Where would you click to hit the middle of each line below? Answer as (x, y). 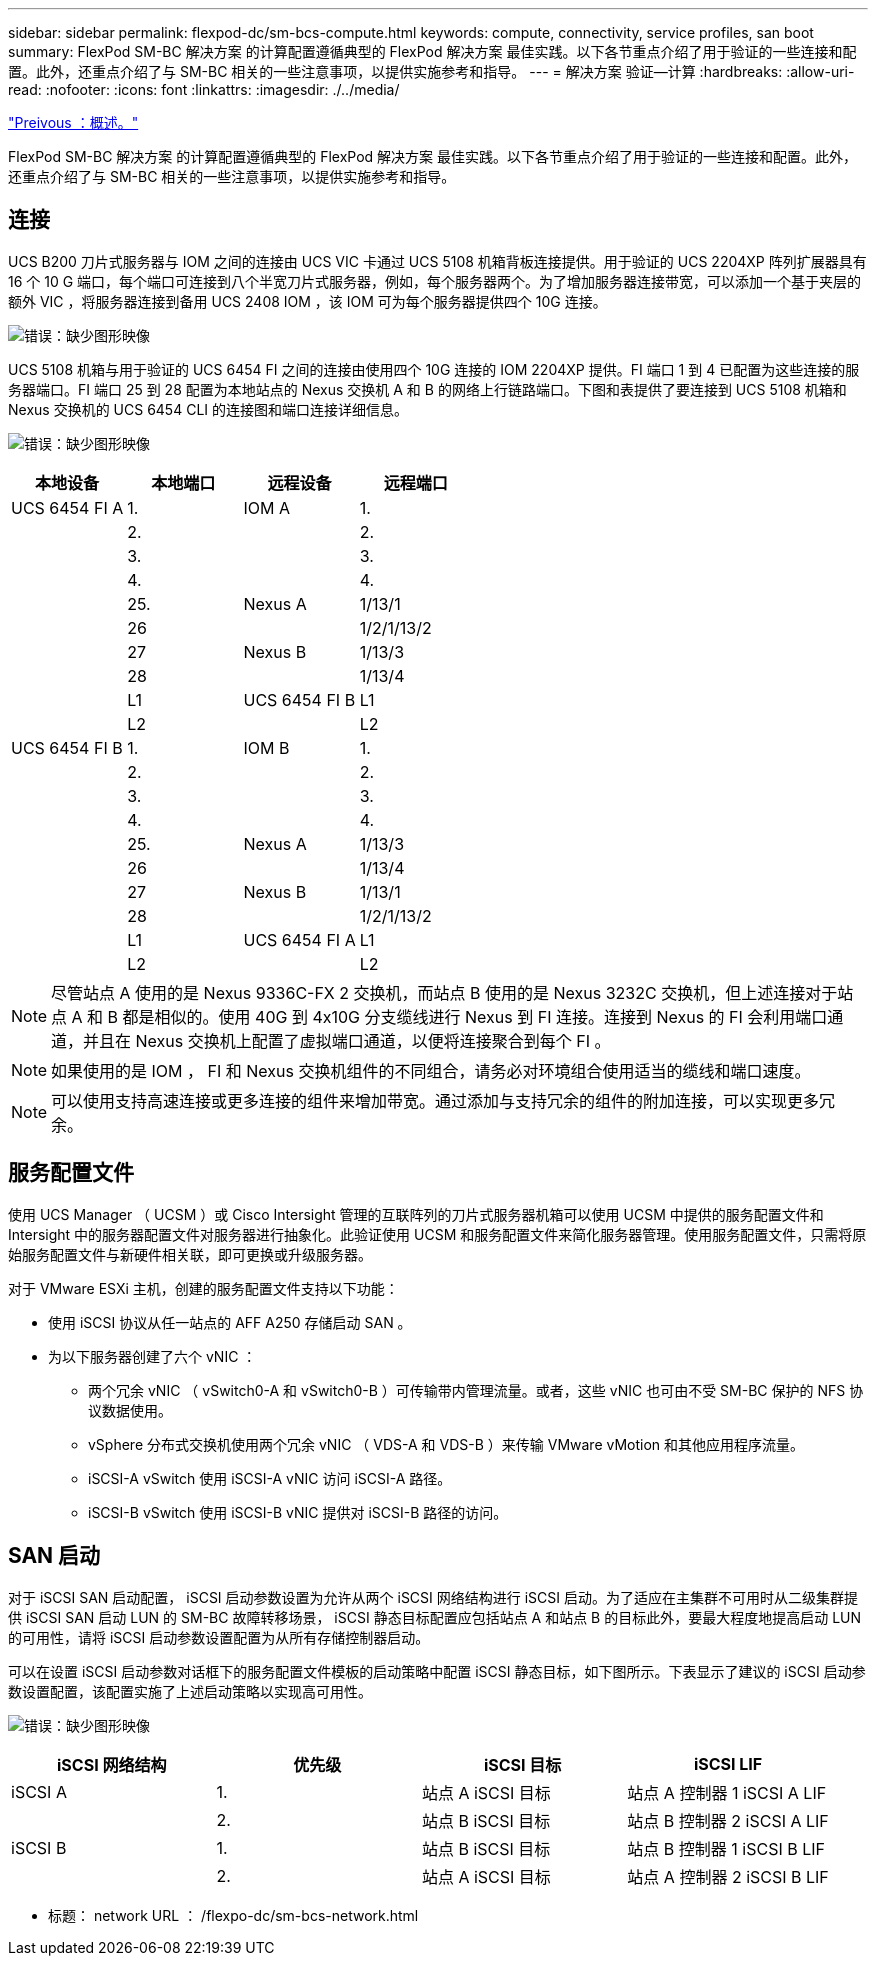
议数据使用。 (130, 1410)
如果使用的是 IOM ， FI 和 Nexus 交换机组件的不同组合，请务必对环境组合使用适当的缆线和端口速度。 (431, 1070)
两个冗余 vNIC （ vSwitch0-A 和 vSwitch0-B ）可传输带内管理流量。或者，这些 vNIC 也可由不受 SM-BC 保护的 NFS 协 (476, 1390)
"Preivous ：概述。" (73, 122)
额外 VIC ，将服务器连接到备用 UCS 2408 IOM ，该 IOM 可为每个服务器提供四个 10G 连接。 (307, 301)
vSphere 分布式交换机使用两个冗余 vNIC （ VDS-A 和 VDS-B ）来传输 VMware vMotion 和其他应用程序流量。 (446, 1444)
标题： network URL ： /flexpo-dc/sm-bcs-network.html (233, 1915)
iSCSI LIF (728, 1763)
